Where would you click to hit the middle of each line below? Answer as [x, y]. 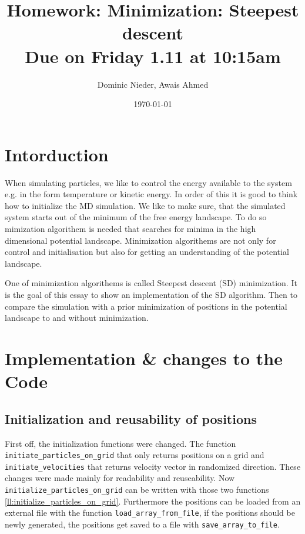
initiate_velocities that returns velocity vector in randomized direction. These [153, 466]
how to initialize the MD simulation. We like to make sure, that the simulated [145, 205]
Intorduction [57, 154]
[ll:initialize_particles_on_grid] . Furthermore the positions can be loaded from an [153, 501]
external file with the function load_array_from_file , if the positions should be [150, 513]
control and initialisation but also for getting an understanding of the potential [147, 252]
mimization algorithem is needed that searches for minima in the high [130, 228]
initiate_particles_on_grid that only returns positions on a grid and [135, 455]
